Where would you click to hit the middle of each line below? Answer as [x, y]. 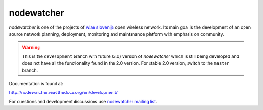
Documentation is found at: [36, 83]
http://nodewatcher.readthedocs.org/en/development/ [63, 92]
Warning [31, 47]
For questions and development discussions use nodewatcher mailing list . [83, 101]
